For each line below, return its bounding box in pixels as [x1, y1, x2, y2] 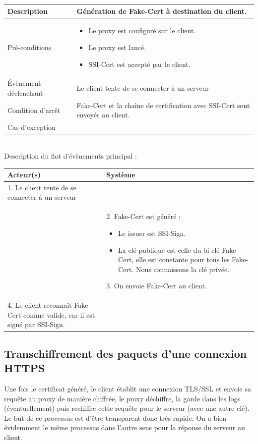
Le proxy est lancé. [88, 42, 146, 52]
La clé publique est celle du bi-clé [118, 244, 220, 255]
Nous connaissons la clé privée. [135, 264, 230, 274]
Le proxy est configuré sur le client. [88, 25, 196, 36]
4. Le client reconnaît [7, 300, 72, 310]
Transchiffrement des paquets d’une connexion [4, 345, 247, 361]
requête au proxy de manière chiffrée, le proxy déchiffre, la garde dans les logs [4, 393, 241, 403]
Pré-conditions [7, 42, 52, 52]
